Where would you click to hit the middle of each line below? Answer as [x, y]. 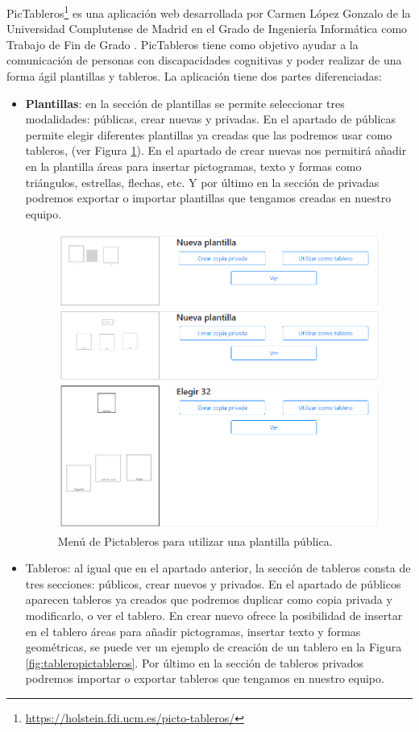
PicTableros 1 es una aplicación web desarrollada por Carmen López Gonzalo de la [209, 12]
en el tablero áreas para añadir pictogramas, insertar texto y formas [193, 631]
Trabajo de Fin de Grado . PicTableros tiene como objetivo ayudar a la [183, 44]
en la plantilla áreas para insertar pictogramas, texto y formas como [193, 166]
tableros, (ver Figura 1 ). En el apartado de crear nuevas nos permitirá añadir [216, 150]
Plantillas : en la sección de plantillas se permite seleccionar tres [185, 103]
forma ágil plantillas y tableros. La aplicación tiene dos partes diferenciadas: [194, 76]
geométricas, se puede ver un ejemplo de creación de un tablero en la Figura [214, 647]
